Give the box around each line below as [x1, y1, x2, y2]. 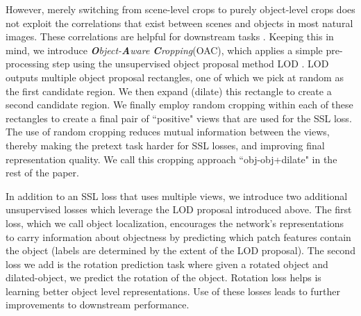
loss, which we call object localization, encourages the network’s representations [6, 215, 344, 230]
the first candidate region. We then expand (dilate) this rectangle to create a [6, 83, 332, 98]
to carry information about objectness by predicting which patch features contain [6, 229, 351, 244]
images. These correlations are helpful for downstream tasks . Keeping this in [6, 29, 334, 44]
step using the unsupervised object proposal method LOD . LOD [52, 56, 329, 71]
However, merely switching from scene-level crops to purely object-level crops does [6, 2, 355, 16]
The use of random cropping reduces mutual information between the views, [6, 124, 330, 139]
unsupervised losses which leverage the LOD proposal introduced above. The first [6, 202, 352, 217]
